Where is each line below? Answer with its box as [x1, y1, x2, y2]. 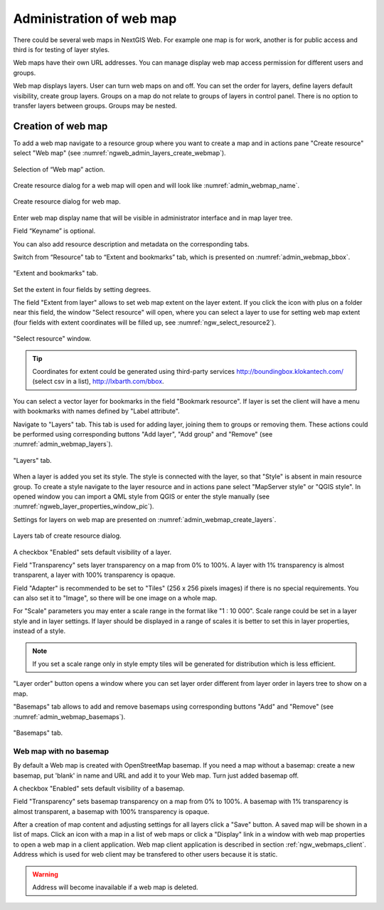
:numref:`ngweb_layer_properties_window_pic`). [13, 502, 154, 511]
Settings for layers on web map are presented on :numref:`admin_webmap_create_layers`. [13, 515, 277, 523]
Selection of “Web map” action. [13, 164, 105, 174]
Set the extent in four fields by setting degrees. [13, 285, 151, 293]
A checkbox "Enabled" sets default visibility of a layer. [13, 548, 172, 556]
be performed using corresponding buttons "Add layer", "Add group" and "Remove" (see [13, 430, 273, 438]
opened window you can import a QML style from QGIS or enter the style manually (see [13, 492, 270, 501]
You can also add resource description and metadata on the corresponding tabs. [13, 239, 250, 249]
